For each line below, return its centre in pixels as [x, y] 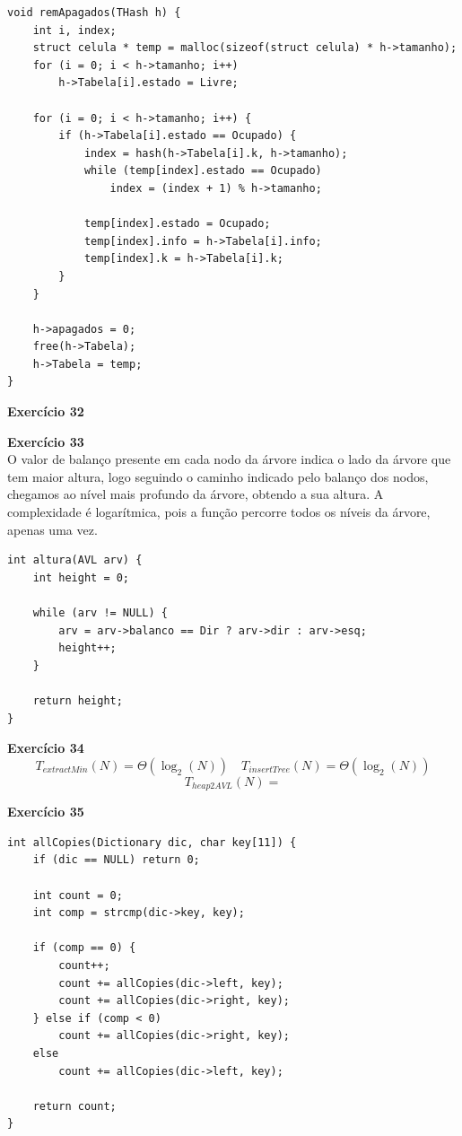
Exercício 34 [46, 748]
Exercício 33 [46, 441]
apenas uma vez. [52, 529]
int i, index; [74, 30]
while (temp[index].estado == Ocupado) [203, 171]
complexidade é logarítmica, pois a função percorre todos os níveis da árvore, [219, 512]
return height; [78, 700]
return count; [74, 1106]
